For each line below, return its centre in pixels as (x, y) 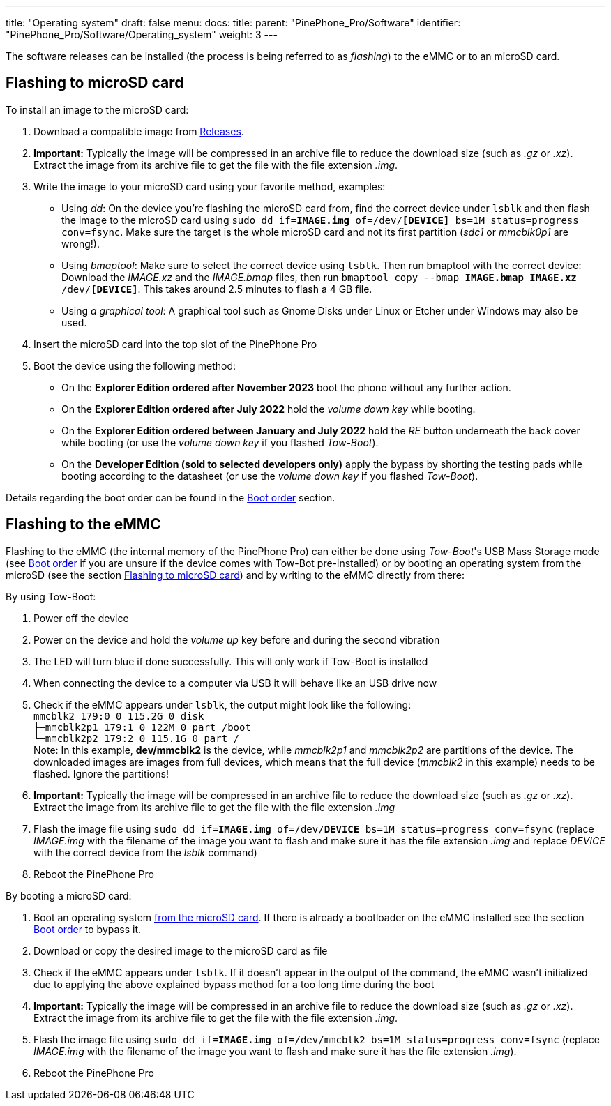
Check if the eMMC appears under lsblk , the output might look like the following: (222, 704)
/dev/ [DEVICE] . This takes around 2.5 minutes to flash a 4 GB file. (217, 289)
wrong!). (81, 243)
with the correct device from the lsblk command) (145, 852)
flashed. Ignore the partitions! (101, 773)
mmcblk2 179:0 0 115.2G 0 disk (119, 716)
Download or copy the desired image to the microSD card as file (181, 950)
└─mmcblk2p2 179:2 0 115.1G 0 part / (137, 738)
